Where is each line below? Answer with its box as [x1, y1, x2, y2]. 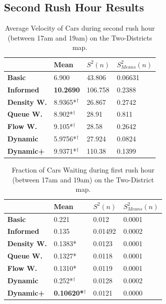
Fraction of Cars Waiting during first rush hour [11, 164, 155, 174]
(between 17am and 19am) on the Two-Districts [7, 32, 152, 43]
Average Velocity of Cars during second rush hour [5, 23, 155, 33]
